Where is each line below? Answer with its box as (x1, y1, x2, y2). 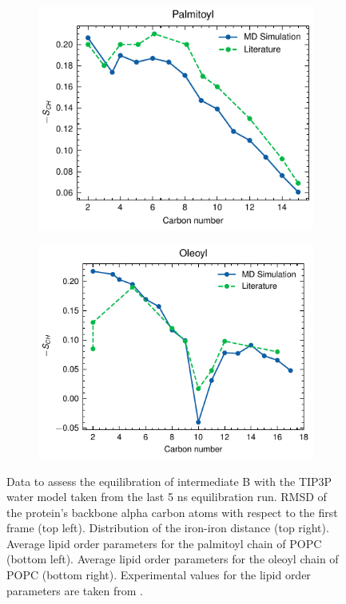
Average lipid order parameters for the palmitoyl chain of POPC (6, 535, 322, 551)
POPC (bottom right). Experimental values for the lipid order (6, 566, 311, 583)
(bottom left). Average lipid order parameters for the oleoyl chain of (6, 551, 339, 567)
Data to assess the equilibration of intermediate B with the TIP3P (6, 472, 332, 489)
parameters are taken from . (6, 582, 143, 598)
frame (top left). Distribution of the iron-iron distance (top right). (6, 519, 329, 536)
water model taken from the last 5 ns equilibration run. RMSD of (6, 488, 327, 505)
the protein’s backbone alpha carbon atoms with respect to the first (6, 503, 338, 520)
